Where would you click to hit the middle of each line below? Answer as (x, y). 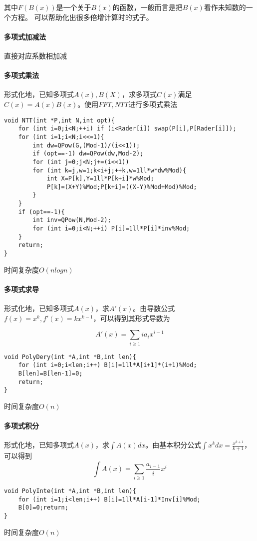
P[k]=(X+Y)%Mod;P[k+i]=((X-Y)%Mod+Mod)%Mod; (122, 187)
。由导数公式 (154, 308)
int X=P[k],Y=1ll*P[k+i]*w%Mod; (100, 179)
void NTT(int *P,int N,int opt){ (59, 120)
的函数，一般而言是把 (147, 7)
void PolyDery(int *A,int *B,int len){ (70, 357)
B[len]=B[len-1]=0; (50, 374)
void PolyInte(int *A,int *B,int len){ (70, 491)
